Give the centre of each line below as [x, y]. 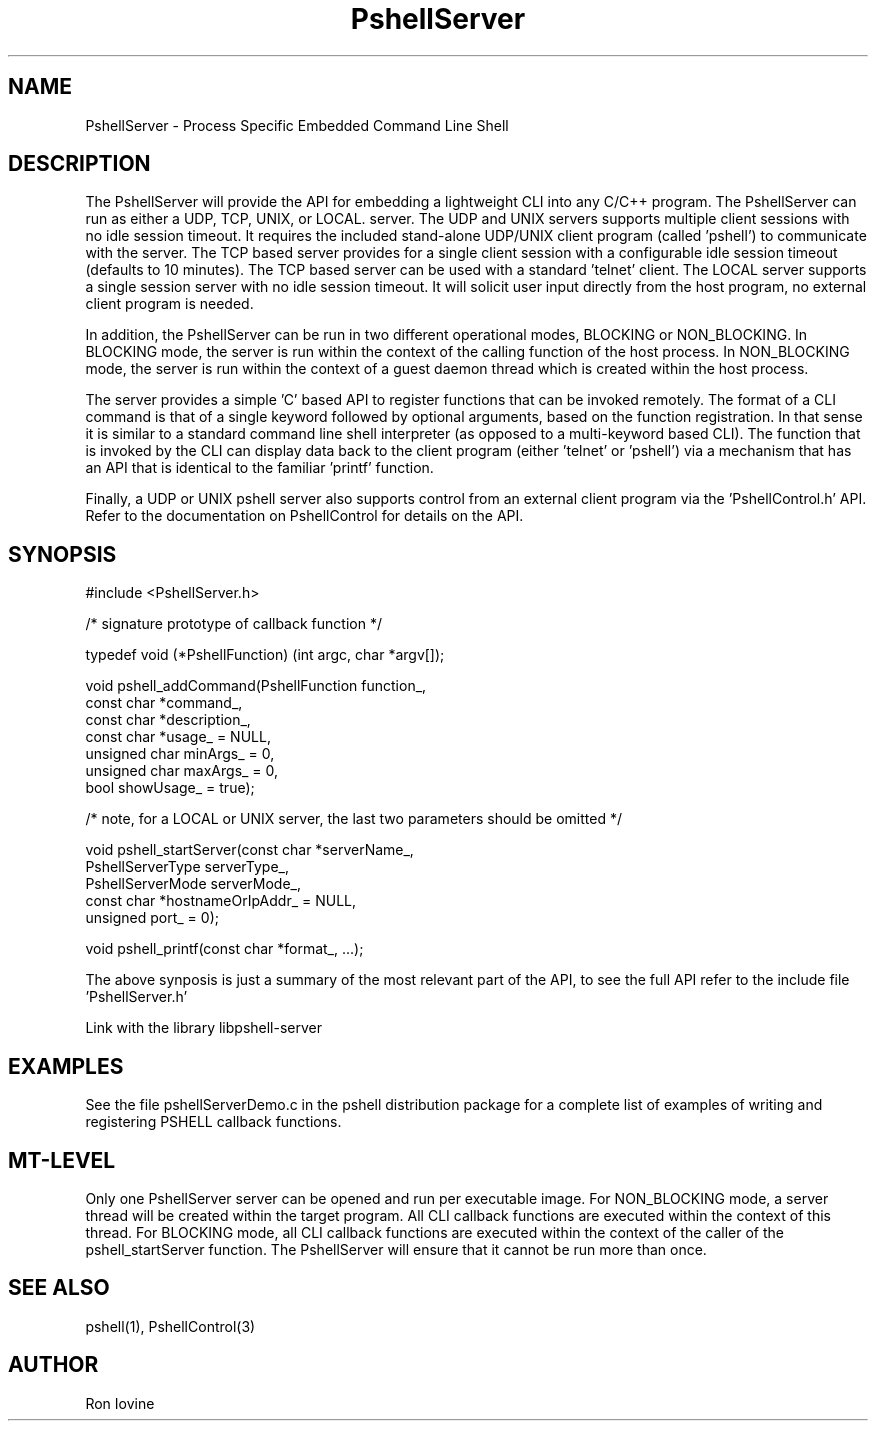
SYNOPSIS [62, 554]
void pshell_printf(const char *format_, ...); [224, 949]
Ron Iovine [120, 1403]
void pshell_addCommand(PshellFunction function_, [256, 686]
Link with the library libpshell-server [204, 1028]
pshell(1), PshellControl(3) [170, 1326]
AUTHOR [53, 1365]
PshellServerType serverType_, [187, 867]
